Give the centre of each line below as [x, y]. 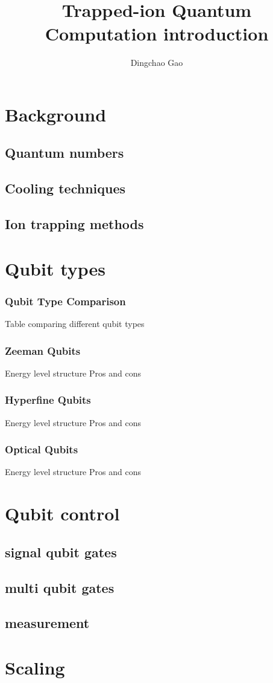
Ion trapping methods [74, 224]
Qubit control [62, 513]
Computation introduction [157, 34]
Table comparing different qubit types [75, 324]
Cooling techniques [65, 188]
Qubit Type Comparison [65, 301]
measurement [47, 623]
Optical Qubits [42, 449]
